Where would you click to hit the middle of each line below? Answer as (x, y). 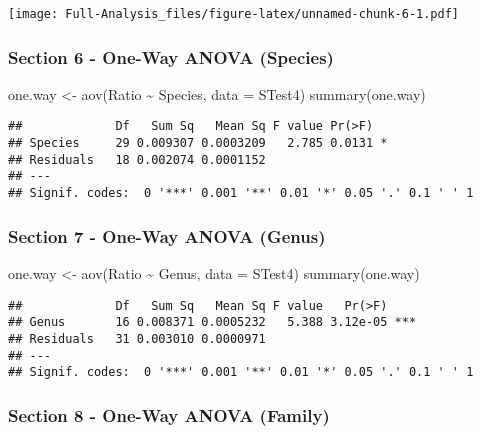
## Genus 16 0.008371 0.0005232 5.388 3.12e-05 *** (212, 322)
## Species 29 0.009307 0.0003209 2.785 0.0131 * (198, 143)
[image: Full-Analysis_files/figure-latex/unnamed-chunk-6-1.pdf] (234, 14)
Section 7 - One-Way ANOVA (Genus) (167, 235)
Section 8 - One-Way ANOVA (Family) (169, 414)
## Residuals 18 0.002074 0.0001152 (137, 159)
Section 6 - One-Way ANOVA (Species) (171, 56)
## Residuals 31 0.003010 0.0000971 (137, 338)
